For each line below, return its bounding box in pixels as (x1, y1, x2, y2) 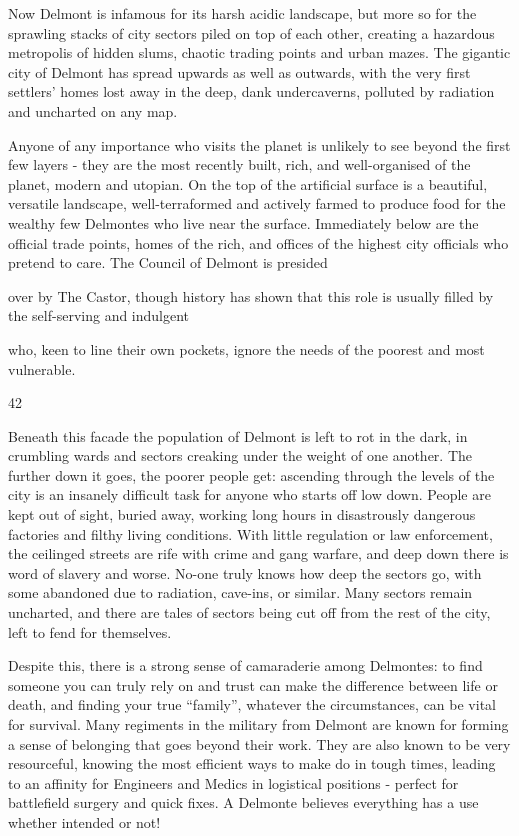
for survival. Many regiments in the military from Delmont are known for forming (8, 714, 509, 734)
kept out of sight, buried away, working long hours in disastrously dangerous (8, 504, 476, 525)
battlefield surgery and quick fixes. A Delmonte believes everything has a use (8, 792, 479, 813)
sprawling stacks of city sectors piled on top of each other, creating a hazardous (8, 22, 495, 43)
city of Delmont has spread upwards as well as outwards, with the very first (8, 61, 471, 82)
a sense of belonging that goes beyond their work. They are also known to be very (8, 733, 511, 754)
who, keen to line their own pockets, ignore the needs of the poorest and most (8, 338, 485, 359)
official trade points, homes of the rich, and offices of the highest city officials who (8, 232, 509, 253)
